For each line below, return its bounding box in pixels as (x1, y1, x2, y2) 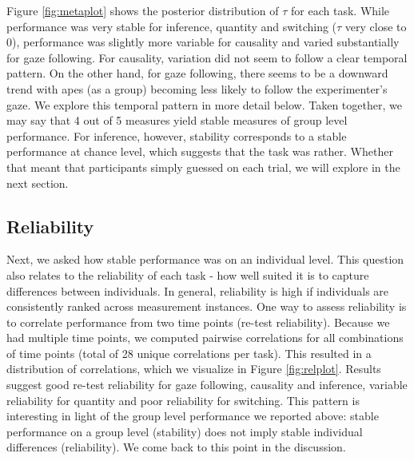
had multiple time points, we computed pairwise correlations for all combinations (6, 329, 404, 346)
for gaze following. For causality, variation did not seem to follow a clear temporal (6, 49, 408, 66)
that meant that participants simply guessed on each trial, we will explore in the (6, 158, 400, 175)
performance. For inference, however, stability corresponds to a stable (6, 127, 347, 144)
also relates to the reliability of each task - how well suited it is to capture (6, 266, 369, 283)
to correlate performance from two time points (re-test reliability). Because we (6, 313, 390, 330)
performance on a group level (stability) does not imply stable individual (6, 423, 363, 439)
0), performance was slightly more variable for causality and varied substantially (6, 34, 400, 50)
